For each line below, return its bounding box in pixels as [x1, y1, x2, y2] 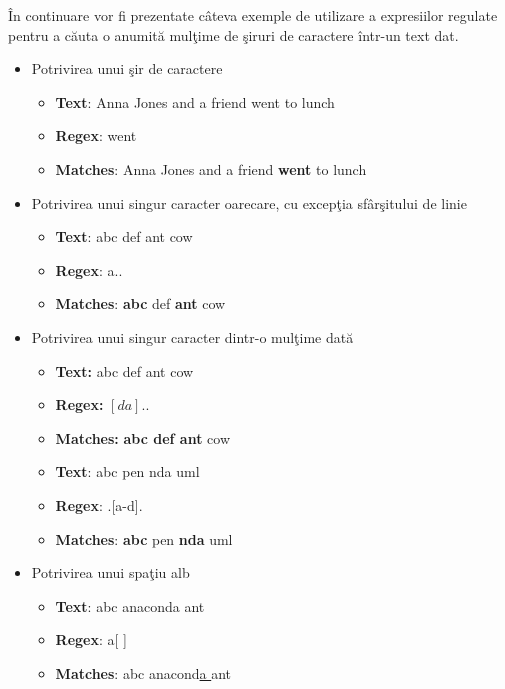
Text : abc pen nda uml [55, 461, 200, 482]
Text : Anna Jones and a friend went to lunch [55, 91, 335, 112]
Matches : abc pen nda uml [55, 528, 233, 549]
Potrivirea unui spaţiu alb [31, 562, 190, 583]
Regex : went [55, 125, 137, 146]
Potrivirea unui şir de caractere [31, 58, 223, 79]
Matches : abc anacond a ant [55, 662, 232, 683]
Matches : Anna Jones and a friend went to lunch [55, 158, 367, 179]
